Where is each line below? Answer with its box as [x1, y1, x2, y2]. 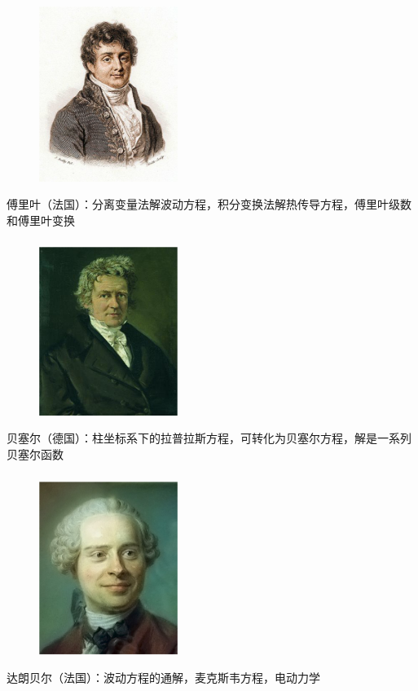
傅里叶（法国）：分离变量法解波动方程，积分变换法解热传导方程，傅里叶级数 [7, 196, 411, 213]
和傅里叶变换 [7, 211, 75, 228]
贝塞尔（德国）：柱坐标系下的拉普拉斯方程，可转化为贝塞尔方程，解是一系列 [7, 429, 411, 447]
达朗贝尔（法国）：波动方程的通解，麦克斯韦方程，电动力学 [7, 668, 320, 685]
